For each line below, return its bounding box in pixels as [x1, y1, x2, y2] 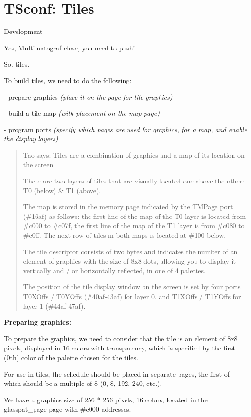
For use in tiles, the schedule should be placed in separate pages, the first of [4, 368, 230, 379]
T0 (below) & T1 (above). [23, 185, 101, 195]
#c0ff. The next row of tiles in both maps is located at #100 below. [23, 230, 226, 240]
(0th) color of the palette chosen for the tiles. [4, 352, 138, 362]
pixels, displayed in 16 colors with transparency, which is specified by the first [4, 343, 235, 353]
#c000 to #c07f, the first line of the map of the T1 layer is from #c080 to [23, 220, 245, 231]
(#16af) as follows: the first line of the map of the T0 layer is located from [23, 211, 246, 221]
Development [4, 26, 43, 36]
